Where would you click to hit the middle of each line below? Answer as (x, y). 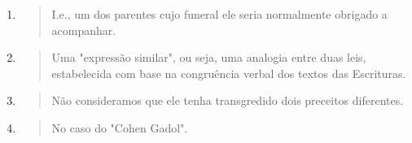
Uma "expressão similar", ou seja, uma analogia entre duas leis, (209, 57)
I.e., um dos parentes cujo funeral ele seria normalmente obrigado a (219, 14)
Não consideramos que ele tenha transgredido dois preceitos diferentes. (228, 100)
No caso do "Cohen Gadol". (120, 127)
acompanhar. (84, 30)
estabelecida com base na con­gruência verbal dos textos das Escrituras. (229, 73)
